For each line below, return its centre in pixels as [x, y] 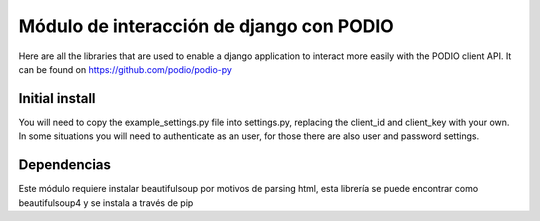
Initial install [57, 98]
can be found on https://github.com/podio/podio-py [125, 69]
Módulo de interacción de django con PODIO [206, 26]
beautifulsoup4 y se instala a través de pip [106, 202]
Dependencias [65, 165]
